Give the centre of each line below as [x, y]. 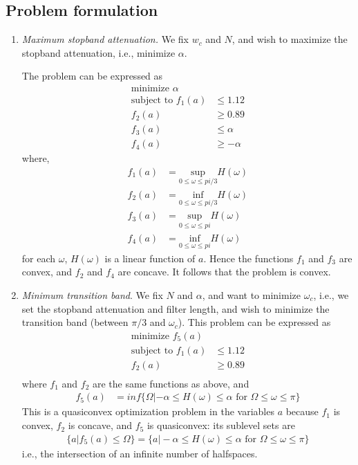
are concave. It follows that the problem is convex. [224, 272]
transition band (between [75, 322]
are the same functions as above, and [171, 383]
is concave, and [100, 425]
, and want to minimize [251, 294]
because [302, 411]
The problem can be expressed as [92, 76]
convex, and [47, 272]
